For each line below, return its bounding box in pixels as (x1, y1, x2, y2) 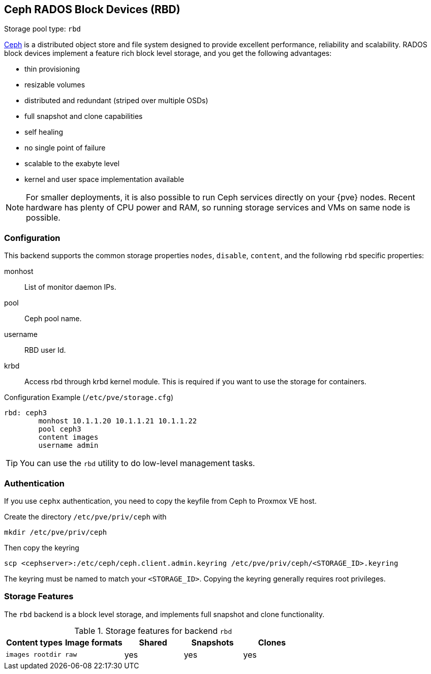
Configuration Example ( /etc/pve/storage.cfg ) (4, 393, 174, 402)
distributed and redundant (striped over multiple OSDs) (24, 96, 208, 105)
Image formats (65, 637, 122, 648)
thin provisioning (24, 65, 80, 74)
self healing (24, 128, 64, 137)
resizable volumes (24, 80, 85, 89)
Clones (258, 637, 286, 648)
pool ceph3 (38, 425, 81, 434)
